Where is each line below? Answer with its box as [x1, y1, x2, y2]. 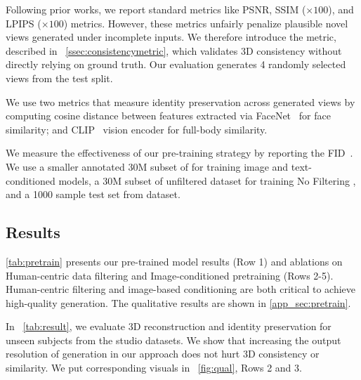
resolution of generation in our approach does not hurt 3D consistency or [6, 346, 320, 361]
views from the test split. [6, 70, 113, 85]
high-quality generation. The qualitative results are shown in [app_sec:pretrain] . [6, 295, 351, 310]
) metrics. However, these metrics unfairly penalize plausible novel [63, 15, 348, 30]
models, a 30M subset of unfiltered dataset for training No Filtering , [58, 173, 356, 188]
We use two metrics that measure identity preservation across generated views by [6, 94, 355, 109]
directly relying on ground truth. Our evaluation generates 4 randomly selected [6, 57, 346, 72]
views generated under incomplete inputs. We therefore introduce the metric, [6, 30, 336, 44]
